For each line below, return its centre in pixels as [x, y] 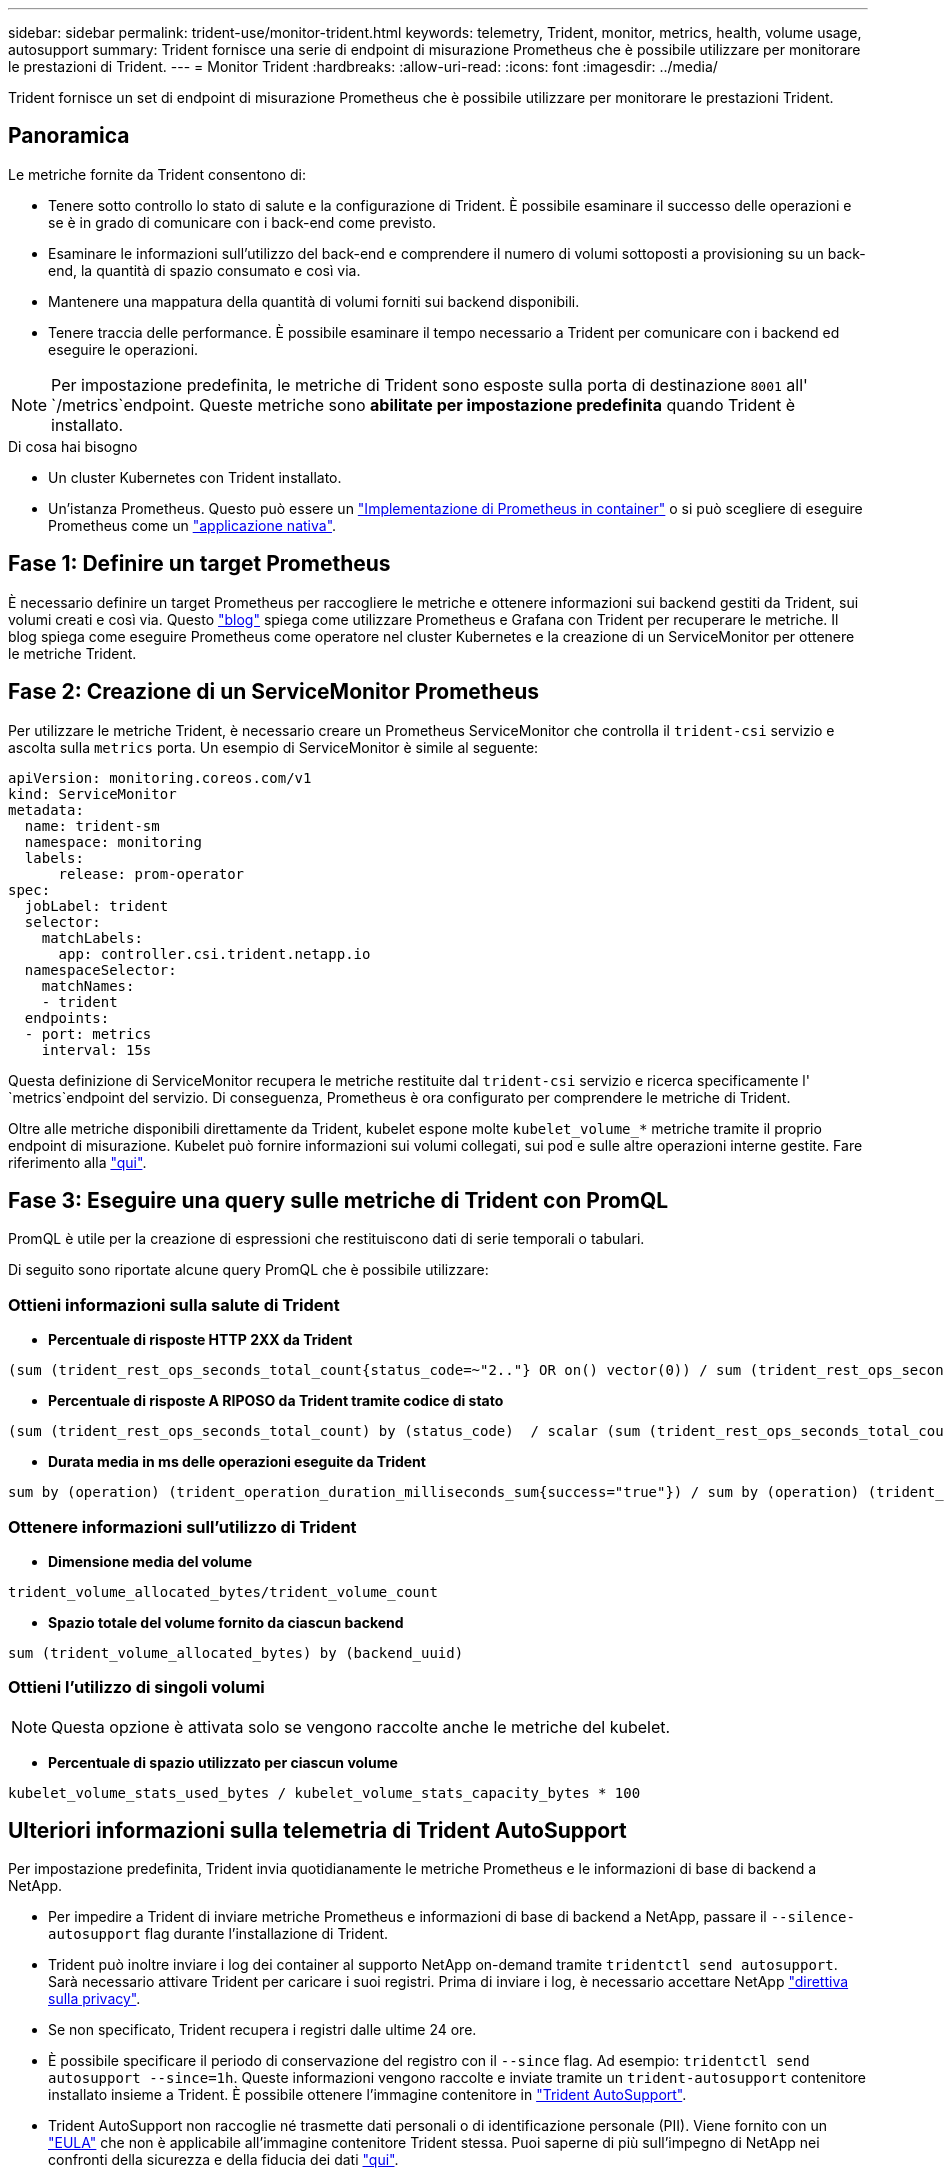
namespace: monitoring [113, 841]
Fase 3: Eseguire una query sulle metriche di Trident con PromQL [338, 1200]
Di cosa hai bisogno [73, 446]
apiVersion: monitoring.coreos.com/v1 [160, 777]
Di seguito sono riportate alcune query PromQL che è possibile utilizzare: [248, 1270]
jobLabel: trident [96, 905]
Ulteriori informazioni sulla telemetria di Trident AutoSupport [317, 1831]
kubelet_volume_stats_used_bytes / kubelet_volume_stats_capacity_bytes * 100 [324, 1792]
